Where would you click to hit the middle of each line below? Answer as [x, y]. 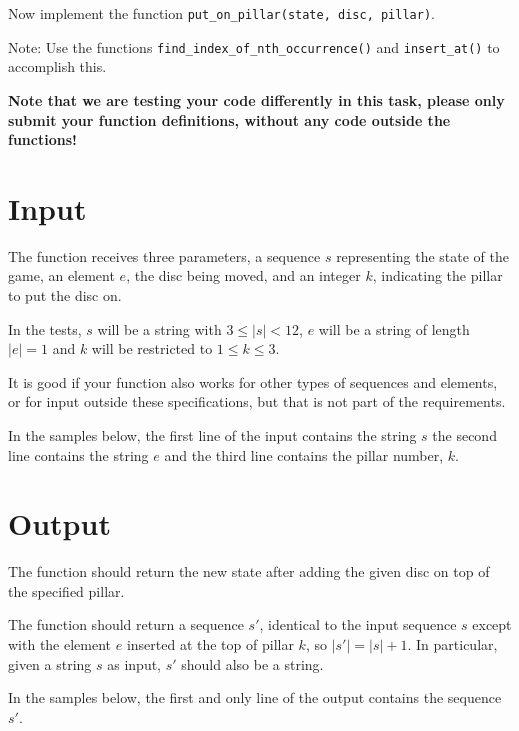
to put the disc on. [65, 295]
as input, [134, 663]
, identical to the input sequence [358, 624]
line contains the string [78, 454]
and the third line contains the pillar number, [304, 454]
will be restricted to [152, 348]
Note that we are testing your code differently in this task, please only [256, 99]
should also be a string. [252, 663]
